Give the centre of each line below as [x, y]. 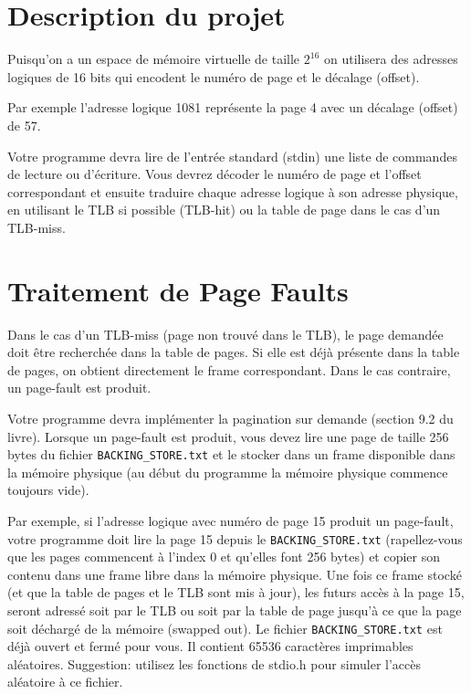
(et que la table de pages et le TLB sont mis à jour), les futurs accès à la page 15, [236, 592]
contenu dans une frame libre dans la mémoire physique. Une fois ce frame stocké [235, 574]
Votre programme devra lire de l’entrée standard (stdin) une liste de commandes [232, 156]
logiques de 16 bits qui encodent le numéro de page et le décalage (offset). [214, 76]
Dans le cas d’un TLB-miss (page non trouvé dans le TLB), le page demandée [225, 334]
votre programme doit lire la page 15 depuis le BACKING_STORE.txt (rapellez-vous [235, 538]
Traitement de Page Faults [178, 290]
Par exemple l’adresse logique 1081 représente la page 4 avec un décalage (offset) [233, 107]
